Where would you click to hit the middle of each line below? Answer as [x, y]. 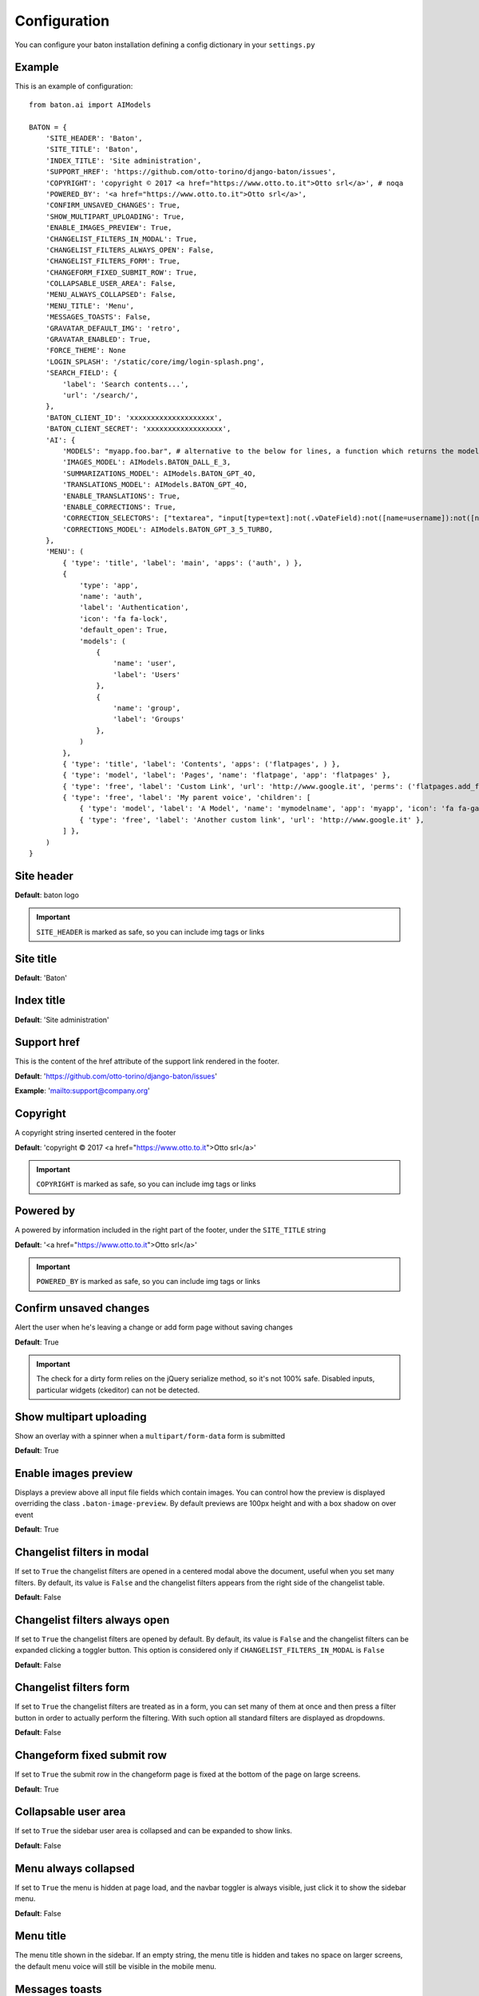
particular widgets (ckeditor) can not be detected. [118, 1390]
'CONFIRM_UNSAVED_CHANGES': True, [113, 205]
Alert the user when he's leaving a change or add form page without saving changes [154, 1327]
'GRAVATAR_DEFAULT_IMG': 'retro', [113, 328]
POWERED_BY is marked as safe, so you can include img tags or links [148, 1281]
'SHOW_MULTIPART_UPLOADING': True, [115, 216]
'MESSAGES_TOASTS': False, [98, 317]
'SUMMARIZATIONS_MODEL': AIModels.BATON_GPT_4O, [160, 473]
